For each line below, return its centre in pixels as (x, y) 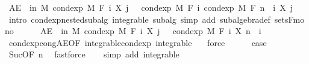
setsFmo (289, 19)
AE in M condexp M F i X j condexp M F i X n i (151, 31)
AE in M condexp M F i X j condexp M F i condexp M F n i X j (151, 7)
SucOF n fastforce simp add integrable (94, 54)
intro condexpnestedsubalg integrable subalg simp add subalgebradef (139, 19)
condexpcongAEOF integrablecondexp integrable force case (138, 42)
